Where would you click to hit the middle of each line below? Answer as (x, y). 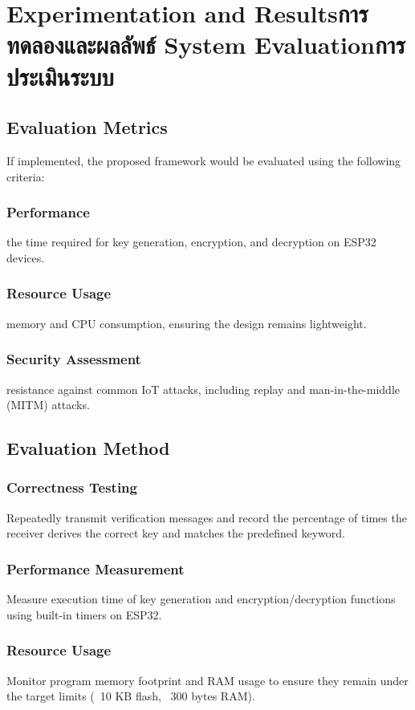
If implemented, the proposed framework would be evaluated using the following (204, 160)
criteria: (26, 176)
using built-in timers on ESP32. (84, 614)
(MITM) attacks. (48, 405)
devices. (26, 257)
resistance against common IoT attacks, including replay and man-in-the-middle (203, 389)
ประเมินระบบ (60, 76)
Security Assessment (74, 359)
